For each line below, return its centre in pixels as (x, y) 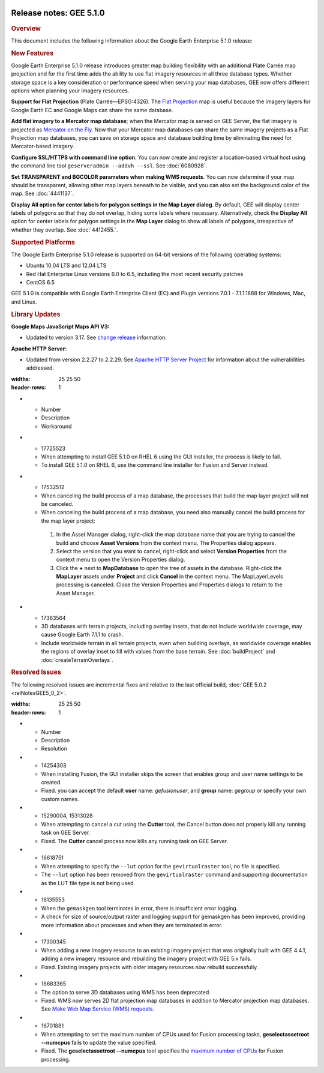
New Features (32, 53)
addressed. (40, 368)
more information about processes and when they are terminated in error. (132, 925)
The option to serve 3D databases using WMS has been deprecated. (126, 992)
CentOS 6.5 (40, 283)
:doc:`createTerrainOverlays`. (77, 660)
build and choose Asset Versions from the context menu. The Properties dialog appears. (166, 543)
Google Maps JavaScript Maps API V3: (60, 326)
